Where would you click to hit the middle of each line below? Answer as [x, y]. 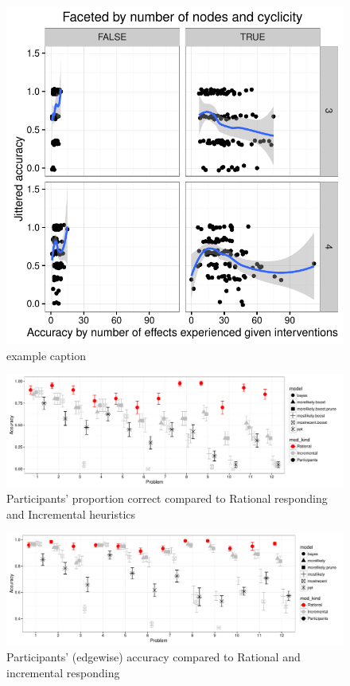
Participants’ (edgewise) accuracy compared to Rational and [154, 656]
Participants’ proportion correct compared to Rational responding [167, 498]
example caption [46, 355]
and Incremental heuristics [71, 514]
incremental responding [63, 672]
